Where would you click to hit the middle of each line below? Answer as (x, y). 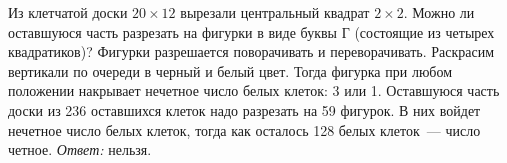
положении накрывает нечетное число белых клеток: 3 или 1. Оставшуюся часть (254, 90)
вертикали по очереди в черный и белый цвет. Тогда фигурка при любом (230, 70)
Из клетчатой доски (68, 12)
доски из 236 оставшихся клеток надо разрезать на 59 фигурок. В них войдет (244, 109)
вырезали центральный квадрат (275, 12)
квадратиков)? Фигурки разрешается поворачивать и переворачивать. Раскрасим (251, 51)
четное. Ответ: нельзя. (80, 149)
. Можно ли (439, 12)
